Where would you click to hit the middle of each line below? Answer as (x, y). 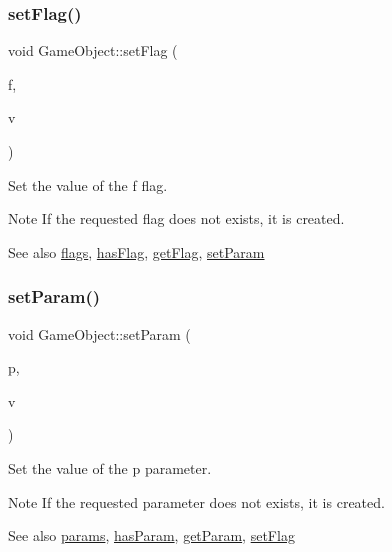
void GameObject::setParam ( (99, 333)
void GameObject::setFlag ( (93, 50)
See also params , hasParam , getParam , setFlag (151, 535)
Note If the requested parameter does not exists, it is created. (196, 501)
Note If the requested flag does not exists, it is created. (176, 218)
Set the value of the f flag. (88, 184)
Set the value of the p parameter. (110, 467)
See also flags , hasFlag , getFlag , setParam (136, 251)
